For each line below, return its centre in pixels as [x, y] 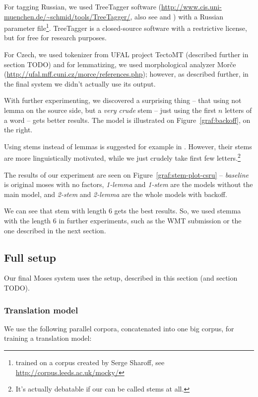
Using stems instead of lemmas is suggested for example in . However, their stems [128, 146]
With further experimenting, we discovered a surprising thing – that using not [123, 100]
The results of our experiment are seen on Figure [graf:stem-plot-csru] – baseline [126, 174]
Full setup [30, 257]
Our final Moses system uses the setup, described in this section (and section [121, 278]
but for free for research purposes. [55, 38]
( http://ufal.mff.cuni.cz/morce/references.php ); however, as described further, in [126, 74]
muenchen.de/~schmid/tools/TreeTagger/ [67, 16]
